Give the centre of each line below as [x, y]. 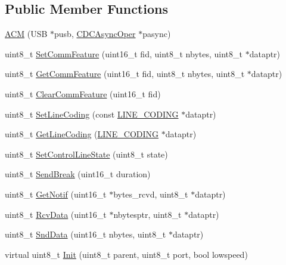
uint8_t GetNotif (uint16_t [56, 194]
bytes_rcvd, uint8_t [151, 194]
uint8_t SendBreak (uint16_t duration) [78, 174]
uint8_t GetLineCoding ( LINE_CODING [82, 134]
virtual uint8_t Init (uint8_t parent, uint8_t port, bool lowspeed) [126, 254]
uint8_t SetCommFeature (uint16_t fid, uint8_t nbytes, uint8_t [124, 53]
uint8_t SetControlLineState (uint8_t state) [86, 154]
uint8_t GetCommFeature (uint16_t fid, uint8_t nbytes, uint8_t [125, 74]
